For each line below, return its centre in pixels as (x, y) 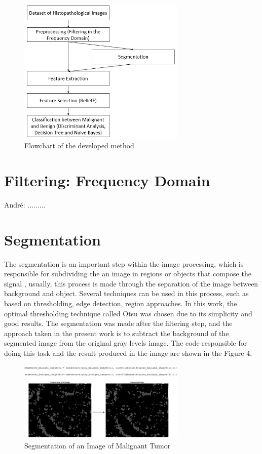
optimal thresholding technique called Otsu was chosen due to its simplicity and (128, 313)
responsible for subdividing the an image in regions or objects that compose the (128, 274)
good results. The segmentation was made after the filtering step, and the (118, 323)
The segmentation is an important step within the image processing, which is (124, 263)
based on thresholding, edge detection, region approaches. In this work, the (121, 303)
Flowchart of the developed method (79, 146)
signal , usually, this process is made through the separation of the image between (131, 283)
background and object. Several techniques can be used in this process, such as (126, 293)
